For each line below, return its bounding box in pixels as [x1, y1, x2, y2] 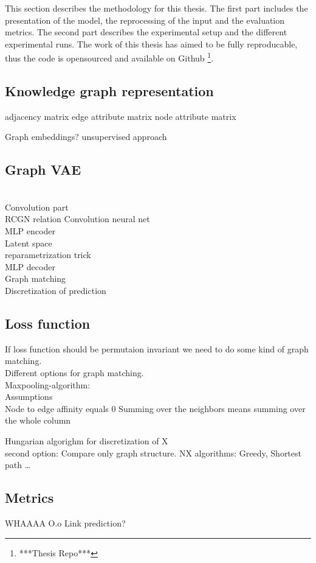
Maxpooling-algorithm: [5, 378, 91, 391]
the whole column [5, 414, 71, 427]
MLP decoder [5, 260, 55, 273]
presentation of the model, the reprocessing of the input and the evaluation [5, 13, 285, 26]
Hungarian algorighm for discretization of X [5, 434, 168, 447]
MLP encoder [5, 225, 55, 237]
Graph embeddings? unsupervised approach [5, 130, 167, 143]
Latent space [5, 236, 52, 249]
